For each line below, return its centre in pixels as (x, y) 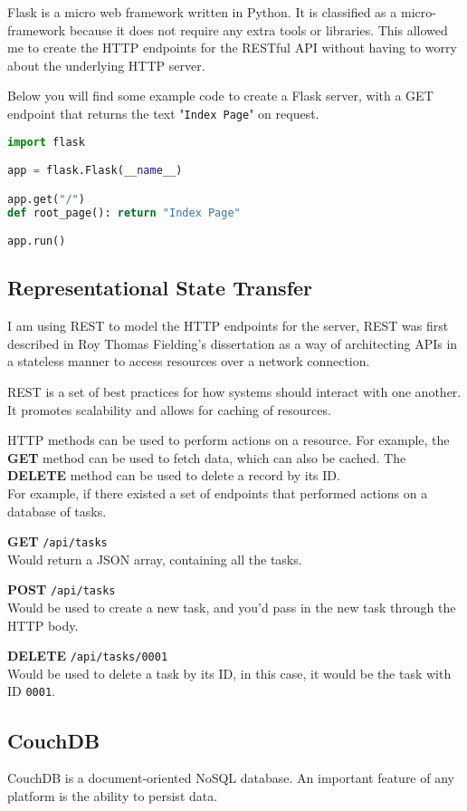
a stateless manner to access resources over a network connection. (189, 361)
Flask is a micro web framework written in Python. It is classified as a (202, 12)
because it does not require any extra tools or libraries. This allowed (258, 29)
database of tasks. (57, 511)
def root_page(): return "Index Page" (124, 212)
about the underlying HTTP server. (106, 65)
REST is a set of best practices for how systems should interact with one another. (234, 391)
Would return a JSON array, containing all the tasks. (155, 559)
